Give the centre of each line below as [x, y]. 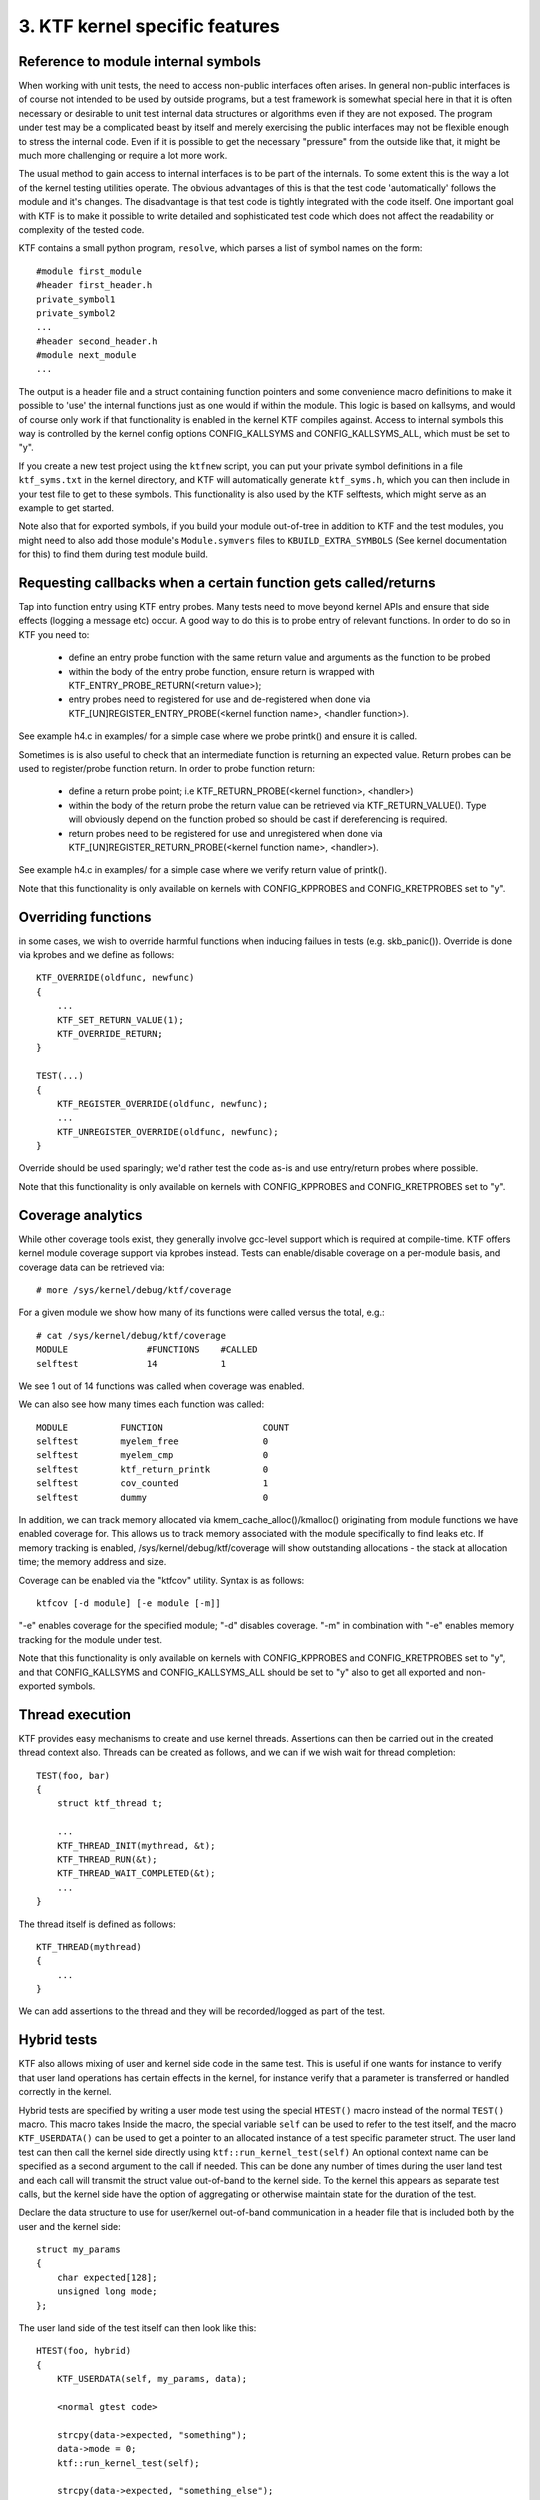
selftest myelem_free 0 [152, 1441]
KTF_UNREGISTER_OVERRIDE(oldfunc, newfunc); [167, 1131]
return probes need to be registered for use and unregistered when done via [226, 833]
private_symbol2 [76, 313]
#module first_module [89, 271]
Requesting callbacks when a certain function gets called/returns [227, 582]
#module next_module [86, 355]
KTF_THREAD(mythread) [89, 1946]
